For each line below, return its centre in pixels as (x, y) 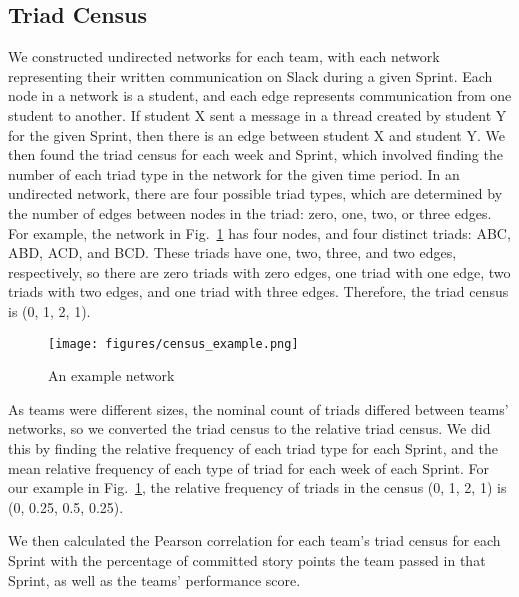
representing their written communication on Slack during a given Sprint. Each (250, 75)
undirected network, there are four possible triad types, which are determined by (255, 193)
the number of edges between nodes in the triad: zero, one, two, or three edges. (250, 212)
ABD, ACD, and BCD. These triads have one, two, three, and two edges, (232, 252)
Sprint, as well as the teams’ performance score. (154, 579)
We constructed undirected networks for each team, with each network (224, 56)
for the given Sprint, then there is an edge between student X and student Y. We (256, 134)
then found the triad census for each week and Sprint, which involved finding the (255, 154)
